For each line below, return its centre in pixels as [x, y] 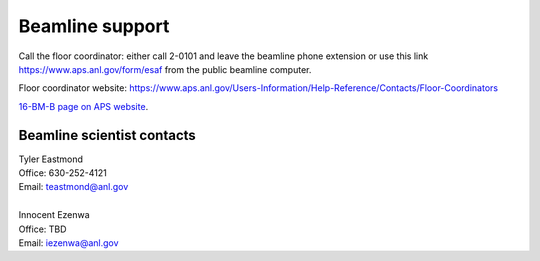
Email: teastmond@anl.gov [73, 187]
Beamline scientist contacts [107, 135]
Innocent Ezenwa [54, 215]
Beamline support [94, 26]
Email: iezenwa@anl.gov [68, 242]
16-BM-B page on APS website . [83, 106]
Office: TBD [42, 229]
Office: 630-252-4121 [62, 173]
